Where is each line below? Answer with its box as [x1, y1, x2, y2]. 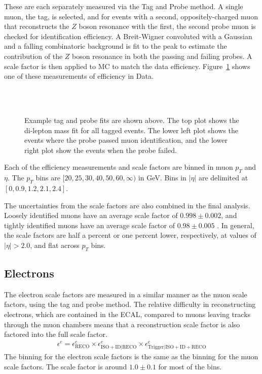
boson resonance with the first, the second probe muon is [79, 21, 256, 32]
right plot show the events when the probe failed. [24, 144, 177, 155]
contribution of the [4, 50, 63, 61]
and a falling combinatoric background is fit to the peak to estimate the [4, 41, 227, 51]
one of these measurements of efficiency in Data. [4, 71, 154, 81]
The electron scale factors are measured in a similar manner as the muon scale [4, 289, 247, 299]
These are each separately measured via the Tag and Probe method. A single [4, 1, 243, 11]
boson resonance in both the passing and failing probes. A [72, 50, 252, 61]
